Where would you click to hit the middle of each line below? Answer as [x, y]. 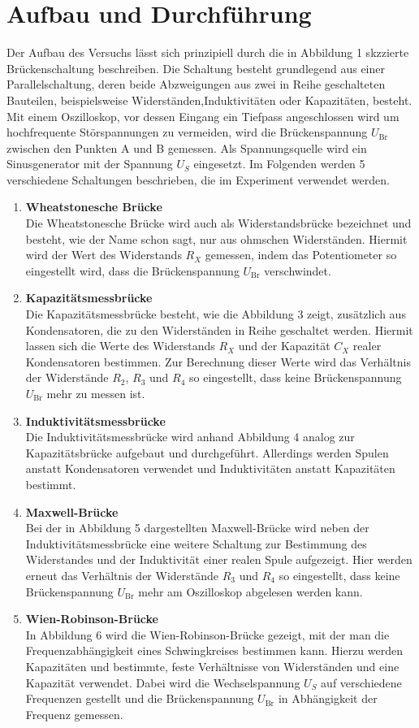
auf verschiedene [361, 682]
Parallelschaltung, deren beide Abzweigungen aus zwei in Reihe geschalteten [196, 84]
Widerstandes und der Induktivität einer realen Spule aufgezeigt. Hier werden [219, 559]
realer [367, 346]
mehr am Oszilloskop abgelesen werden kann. [251, 591]
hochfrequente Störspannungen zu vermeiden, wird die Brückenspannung [187, 132]
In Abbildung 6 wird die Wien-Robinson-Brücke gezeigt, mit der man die [207, 634]
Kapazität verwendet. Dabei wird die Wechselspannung [163, 682]
